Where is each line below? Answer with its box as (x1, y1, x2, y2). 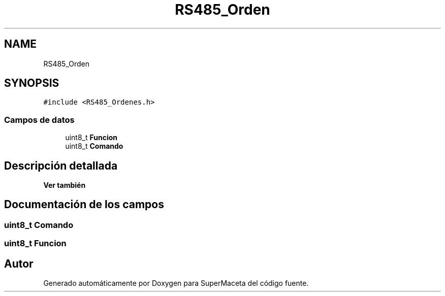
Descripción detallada (4, 159, 118, 172)
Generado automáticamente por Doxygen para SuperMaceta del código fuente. (43, 279, 309, 288)
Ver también (43, 181, 86, 190)
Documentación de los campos (4, 198, 164, 211)
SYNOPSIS (4, 77, 59, 90)
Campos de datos (4, 114, 75, 125)
